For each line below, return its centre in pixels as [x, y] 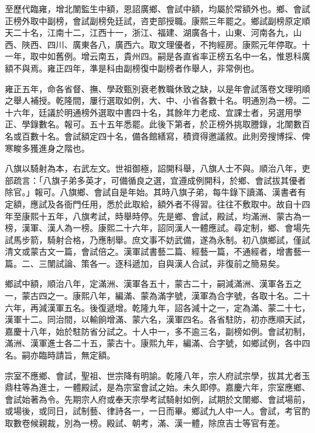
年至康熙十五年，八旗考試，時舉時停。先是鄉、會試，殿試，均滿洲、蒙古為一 [157, 216]
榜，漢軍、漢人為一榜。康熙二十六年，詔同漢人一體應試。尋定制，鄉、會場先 [157, 228]
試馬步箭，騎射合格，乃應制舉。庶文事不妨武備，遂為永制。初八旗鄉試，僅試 [157, 239]
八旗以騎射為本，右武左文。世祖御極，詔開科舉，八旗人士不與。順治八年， [153, 168]
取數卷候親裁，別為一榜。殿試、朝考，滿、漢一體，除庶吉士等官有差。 [145, 423]
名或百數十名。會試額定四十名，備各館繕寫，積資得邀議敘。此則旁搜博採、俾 [157, 136]
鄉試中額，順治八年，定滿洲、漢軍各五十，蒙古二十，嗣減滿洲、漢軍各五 [149, 284]
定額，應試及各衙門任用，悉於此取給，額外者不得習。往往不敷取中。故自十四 [157, 203]
